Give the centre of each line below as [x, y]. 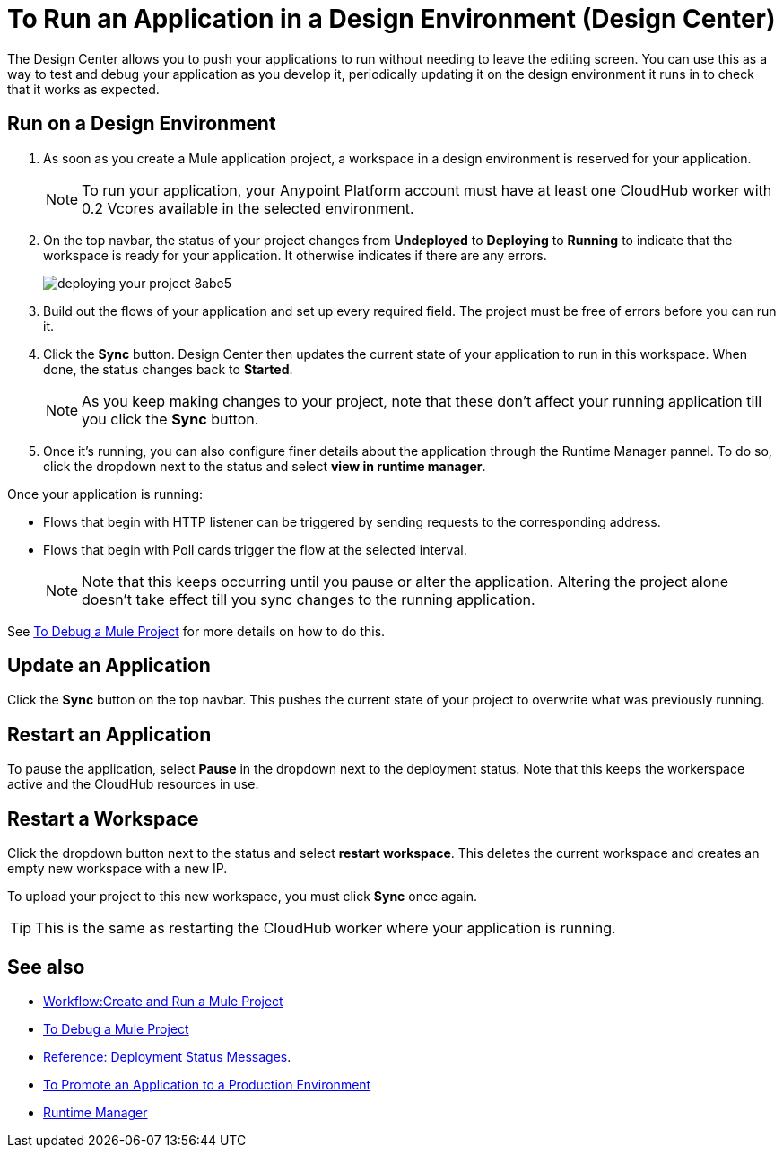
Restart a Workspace [103, 818]
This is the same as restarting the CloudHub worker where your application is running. [326, 928]
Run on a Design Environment [142, 124]
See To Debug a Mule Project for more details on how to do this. [196, 631]
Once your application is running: [105, 494]
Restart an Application [109, 734]
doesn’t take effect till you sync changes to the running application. [309, 599]
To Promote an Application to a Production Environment [207, 1084]
